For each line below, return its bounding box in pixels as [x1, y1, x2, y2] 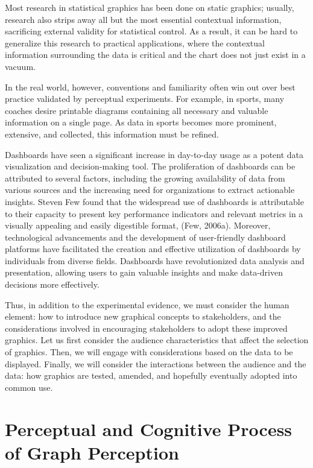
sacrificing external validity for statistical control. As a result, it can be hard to [5, 25, 298, 37]
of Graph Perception [5, 440, 179, 464]
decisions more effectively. [5, 278, 100, 291]
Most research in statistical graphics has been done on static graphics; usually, [5, 1, 294, 13]
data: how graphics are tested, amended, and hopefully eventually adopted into [5, 369, 297, 382]
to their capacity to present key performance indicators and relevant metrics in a [5, 207, 303, 220]
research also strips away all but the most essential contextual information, [5, 13, 282, 25]
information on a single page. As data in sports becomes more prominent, [5, 116, 277, 128]
